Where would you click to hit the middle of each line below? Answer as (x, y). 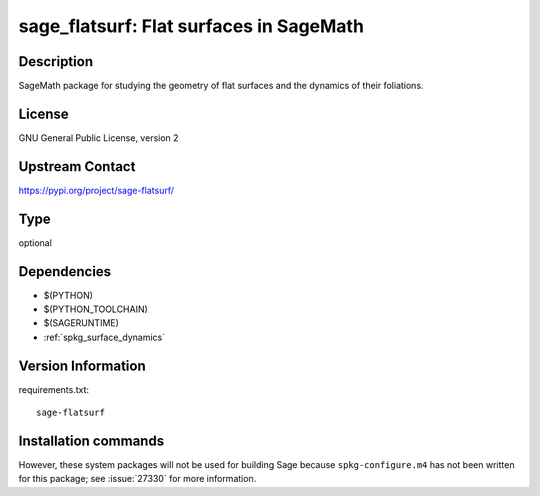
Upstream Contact (77, 166)
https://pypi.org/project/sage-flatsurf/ (96, 190)
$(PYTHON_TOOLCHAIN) (96, 309)
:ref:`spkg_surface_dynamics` (104, 337)
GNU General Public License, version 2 (98, 137)
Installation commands (91, 440)
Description (56, 61)
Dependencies (65, 271)
